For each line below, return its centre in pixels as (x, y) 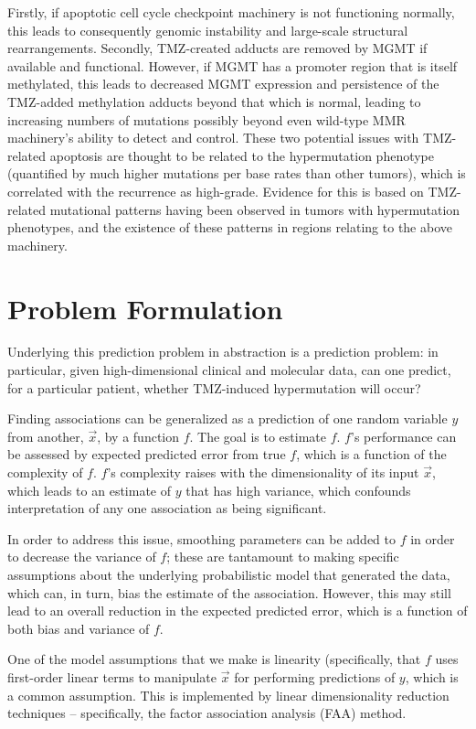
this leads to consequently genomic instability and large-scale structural (208, 30)
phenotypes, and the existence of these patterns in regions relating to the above (230, 227)
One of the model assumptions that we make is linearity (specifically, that (214, 659)
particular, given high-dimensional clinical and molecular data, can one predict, (229, 370)
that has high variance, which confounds (298, 490)
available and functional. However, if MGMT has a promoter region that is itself (233, 65)
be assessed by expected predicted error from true (147, 454)
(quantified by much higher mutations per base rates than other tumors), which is (237, 173)
